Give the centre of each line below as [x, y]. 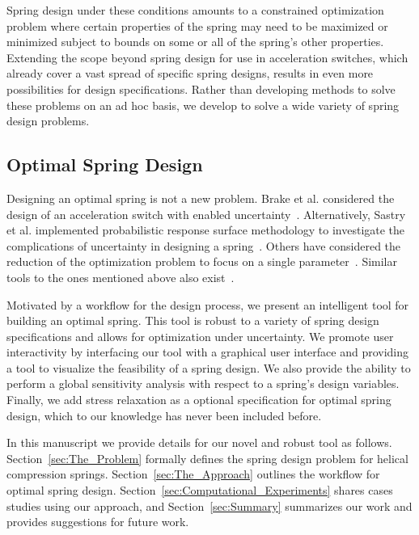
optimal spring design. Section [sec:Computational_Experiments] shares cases [200, 490]
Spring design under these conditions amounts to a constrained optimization [195, 10]
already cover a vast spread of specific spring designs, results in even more [190, 73]
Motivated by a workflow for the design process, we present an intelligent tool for [208, 304]
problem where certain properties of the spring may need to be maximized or [197, 25]
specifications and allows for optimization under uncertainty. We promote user [200, 336]
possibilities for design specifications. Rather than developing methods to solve [201, 88]
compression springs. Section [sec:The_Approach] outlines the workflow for [193, 474]
